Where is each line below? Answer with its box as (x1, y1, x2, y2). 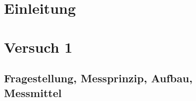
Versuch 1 (4, 36, 73, 57)
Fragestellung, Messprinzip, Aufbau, (4, 70, 193, 86)
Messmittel (4, 85, 62, 100)
